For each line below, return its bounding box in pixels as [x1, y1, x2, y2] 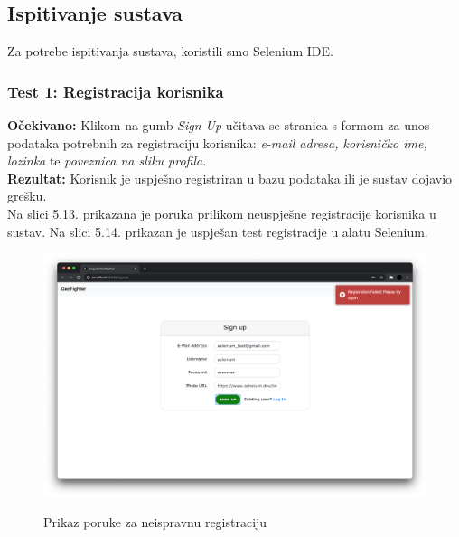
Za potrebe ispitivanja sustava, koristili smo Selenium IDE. [7, 42, 333, 61]
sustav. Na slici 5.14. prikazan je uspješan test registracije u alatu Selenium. [7, 221, 428, 240]
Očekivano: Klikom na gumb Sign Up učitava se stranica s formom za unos [7, 116, 430, 135]
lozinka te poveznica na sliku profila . [7, 151, 207, 170]
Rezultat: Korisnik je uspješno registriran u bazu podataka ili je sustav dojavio [7, 168, 453, 187]
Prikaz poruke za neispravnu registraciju [43, 513, 267, 532]
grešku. [7, 186, 47, 205]
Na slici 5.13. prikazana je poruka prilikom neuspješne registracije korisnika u [7, 203, 436, 222]
